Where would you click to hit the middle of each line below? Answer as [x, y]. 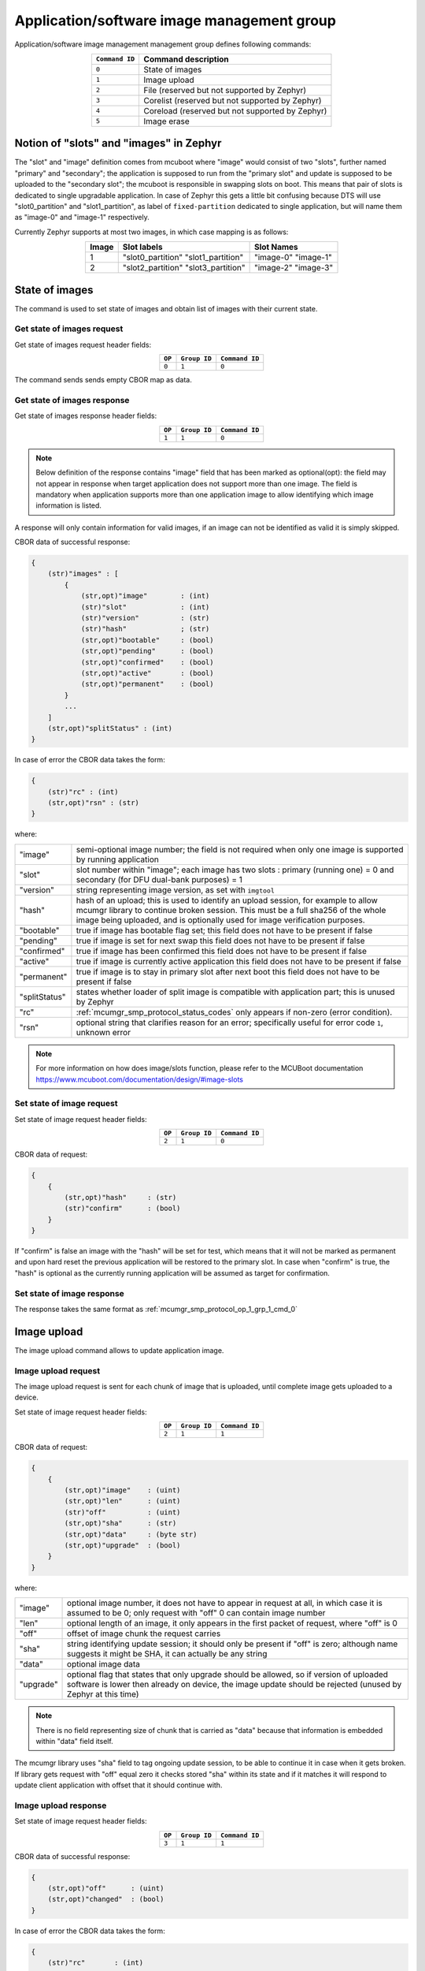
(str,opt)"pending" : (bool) [147, 651]
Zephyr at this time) [103, 1694]
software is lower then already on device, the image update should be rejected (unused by [235, 1685]
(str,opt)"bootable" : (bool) [147, 640]
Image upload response [61, 1805]
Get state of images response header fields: [86, 416]
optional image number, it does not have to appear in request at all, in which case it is [225, 1603]
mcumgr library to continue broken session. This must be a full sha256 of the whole [231, 910]
